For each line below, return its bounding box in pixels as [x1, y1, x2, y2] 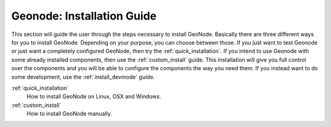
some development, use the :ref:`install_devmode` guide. [11, 73, 155, 81]
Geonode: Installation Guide [11, 9, 157, 23]
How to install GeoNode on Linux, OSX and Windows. [26, 93, 162, 100]
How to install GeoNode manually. [26, 110, 113, 117]
